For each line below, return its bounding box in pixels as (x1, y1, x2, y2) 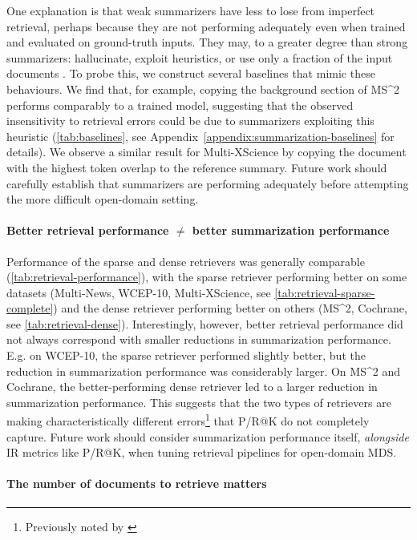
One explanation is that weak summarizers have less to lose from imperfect (6, 2, 375, 18)
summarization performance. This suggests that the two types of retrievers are (6, 393, 391, 410)
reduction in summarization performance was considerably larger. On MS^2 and (6, 362, 400, 379)
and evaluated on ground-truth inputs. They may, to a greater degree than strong (6, 34, 408, 50)
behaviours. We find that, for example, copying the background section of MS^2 (6, 80, 399, 97)
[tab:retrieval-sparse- (274, 284, 375, 300)
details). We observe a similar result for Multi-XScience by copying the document (6, 143, 407, 160)
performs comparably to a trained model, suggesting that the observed (6, 96, 354, 113)
